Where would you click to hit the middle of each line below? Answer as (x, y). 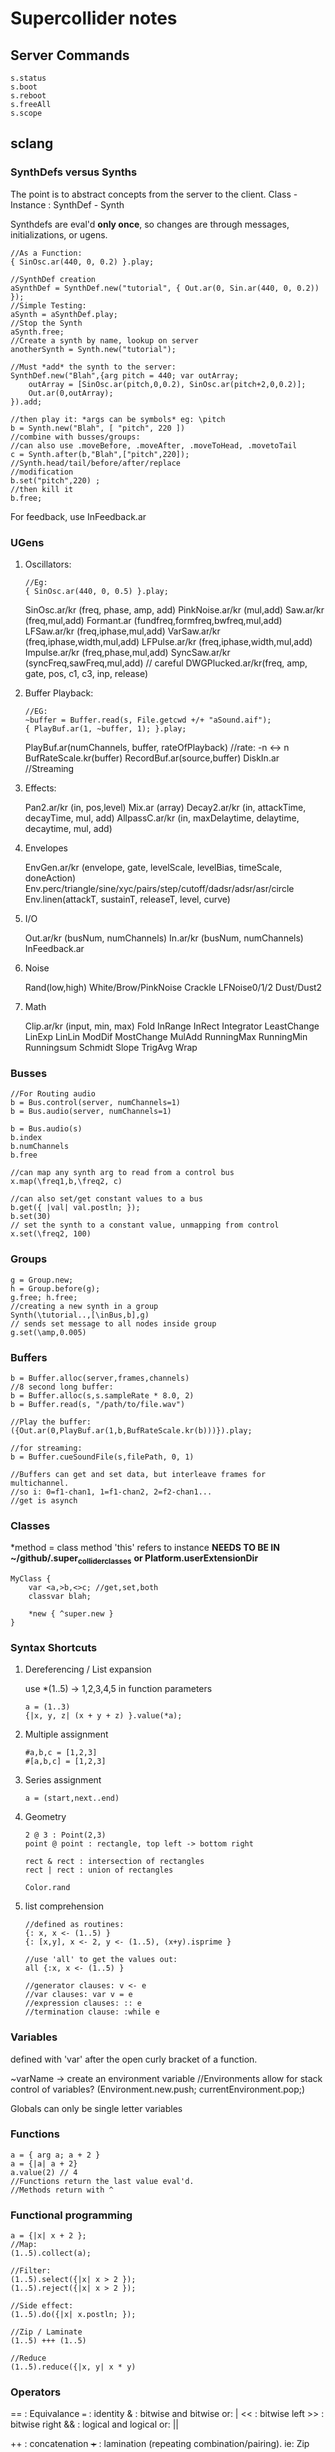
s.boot (24, 87)
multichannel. (40, 1483)
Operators (36, 2392)
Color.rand (47, 1888)
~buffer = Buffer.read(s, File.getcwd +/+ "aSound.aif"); (148, 720)
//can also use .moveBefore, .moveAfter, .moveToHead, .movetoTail (154, 445)
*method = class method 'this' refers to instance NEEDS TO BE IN (145, 1548)
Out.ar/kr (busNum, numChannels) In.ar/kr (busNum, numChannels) (164, 938)
